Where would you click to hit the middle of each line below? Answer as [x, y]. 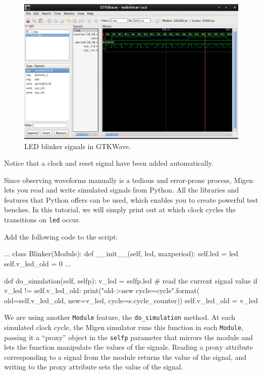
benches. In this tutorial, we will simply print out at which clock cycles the [120, 209]
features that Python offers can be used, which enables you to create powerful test [131, 199]
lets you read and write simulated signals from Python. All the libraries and [122, 190]
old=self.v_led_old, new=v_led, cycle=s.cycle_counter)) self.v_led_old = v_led [131, 300]
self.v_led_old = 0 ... [38, 263]
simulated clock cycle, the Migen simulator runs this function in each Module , [124, 327]
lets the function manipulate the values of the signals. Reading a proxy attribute [128, 347]
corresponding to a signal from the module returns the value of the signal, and [125, 357]
